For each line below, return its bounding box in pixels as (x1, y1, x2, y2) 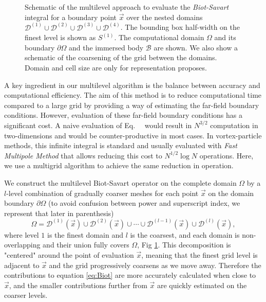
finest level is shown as (25, 32, 96, 43)
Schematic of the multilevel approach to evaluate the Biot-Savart (25, 2, 229, 12)
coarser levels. (4, 290, 48, 300)
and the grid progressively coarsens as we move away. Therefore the (49, 259, 261, 270)
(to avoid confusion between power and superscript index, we (48, 198, 240, 208)
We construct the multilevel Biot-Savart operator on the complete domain (4, 177, 237, 188)
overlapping (4, 239, 41, 250)
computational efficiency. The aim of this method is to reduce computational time (4, 90, 262, 100)
